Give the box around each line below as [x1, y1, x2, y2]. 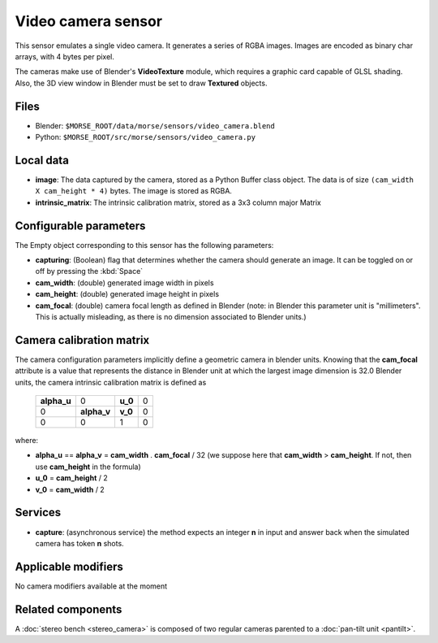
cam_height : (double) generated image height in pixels [35, 289, 219, 299]
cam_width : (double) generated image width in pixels [35, 277, 214, 288]
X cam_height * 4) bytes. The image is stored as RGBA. [35, 186, 233, 196]
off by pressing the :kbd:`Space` [35, 267, 144, 276]
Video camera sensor [15, 12, 162, 30]
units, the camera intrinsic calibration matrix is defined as [15, 377, 207, 387]
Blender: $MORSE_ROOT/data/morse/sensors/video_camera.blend [35, 120, 275, 130]
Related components [15, 602, 122, 616]
